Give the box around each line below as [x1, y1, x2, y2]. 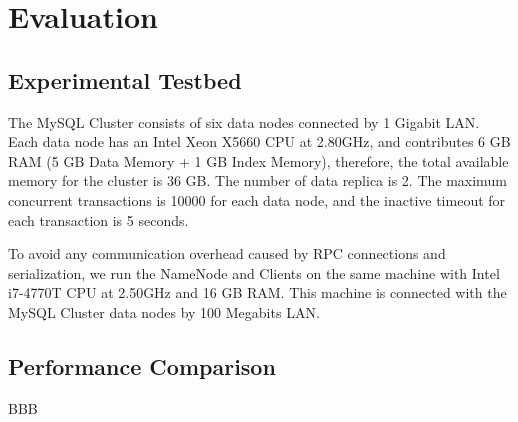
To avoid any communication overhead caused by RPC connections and [8, 243, 446, 264]
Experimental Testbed [8, 64, 242, 95]
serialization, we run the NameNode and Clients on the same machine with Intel [8, 262, 500, 283]
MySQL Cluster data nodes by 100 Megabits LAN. [8, 301, 320, 322]
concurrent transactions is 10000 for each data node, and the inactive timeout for [8, 189, 506, 210]
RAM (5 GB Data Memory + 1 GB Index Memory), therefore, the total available [8, 150, 509, 171]
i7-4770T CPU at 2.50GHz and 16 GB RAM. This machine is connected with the [8, 282, 507, 303]
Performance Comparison [8, 350, 276, 381]
